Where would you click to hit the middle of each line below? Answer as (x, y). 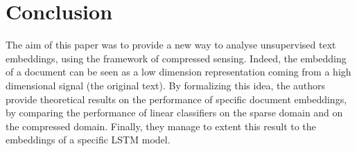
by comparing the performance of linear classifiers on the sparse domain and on (174, 113)
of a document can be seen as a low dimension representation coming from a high (178, 72)
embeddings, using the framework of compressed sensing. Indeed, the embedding (176, 58)
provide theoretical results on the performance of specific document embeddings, (176, 99)
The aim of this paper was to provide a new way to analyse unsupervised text (171, 45)
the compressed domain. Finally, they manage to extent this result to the (161, 126)
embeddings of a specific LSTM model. (88, 140)
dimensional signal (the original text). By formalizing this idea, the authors (166, 85)
